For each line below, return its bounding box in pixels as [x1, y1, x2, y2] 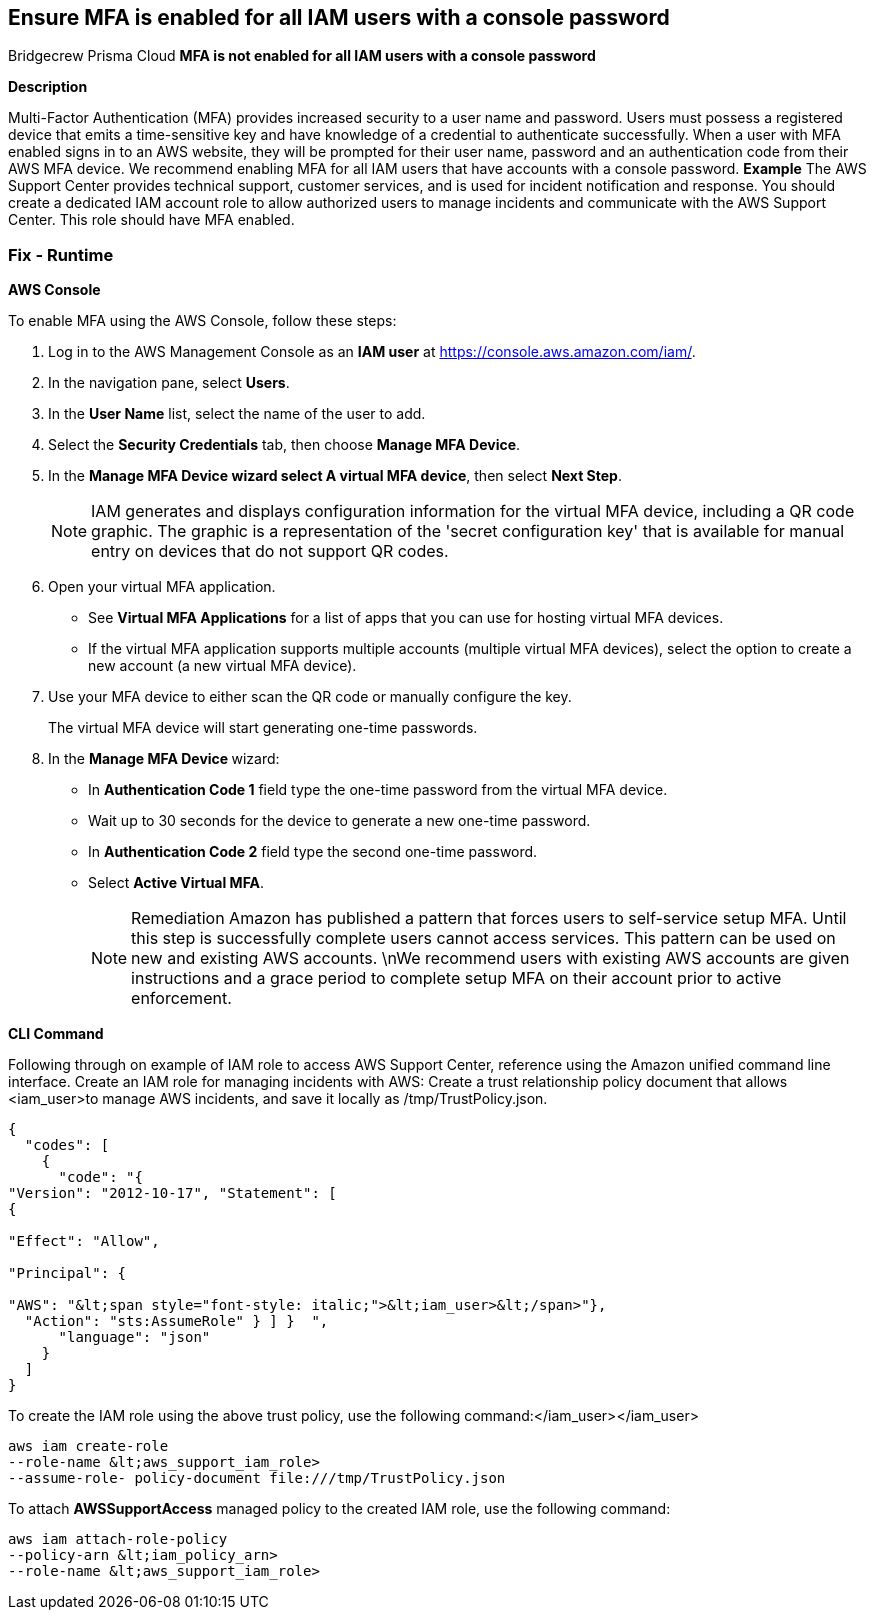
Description [8, 78, 88, 96]
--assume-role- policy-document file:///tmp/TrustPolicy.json [8, 1470, 506, 1487]
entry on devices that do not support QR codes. [91, 541, 449, 562]
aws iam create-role [8, 1438, 169, 1455]
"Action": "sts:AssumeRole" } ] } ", [24, 1313, 329, 1330]
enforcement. [131, 988, 232, 1009]
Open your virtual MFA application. [48, 578, 276, 596]
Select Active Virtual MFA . [88, 874, 265, 892]
